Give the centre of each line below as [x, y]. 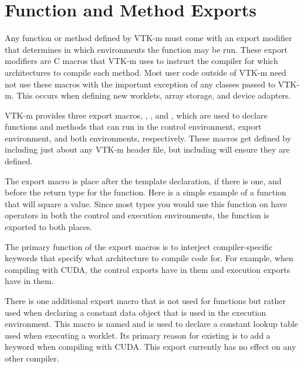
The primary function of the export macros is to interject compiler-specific [139, 246]
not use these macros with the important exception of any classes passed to [140, 84]
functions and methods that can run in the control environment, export [133, 126]
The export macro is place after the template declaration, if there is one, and [143, 180]
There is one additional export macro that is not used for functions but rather [145, 301]
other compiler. [32, 358]
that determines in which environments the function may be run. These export [146, 49]
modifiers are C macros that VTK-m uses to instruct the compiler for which [141, 61]
